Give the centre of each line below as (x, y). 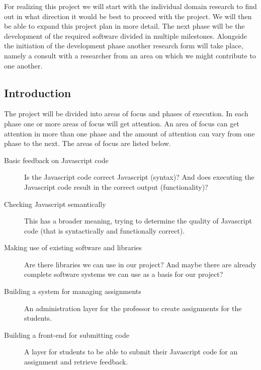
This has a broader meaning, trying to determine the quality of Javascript (138, 221)
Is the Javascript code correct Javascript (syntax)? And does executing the (139, 177)
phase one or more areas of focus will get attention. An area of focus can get (122, 123)
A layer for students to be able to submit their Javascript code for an (131, 352)
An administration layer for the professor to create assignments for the (133, 308)
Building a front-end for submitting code (67, 335)
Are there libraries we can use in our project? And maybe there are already (140, 264)
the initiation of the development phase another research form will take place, (124, 46)
